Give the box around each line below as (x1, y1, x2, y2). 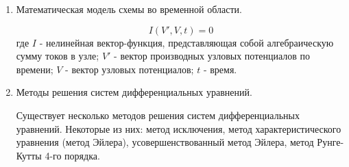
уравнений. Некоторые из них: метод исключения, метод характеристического (16, 121, 341, 136)
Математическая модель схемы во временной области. (16, 2, 242, 16)
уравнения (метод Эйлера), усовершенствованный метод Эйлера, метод (16, 135, 314, 149)
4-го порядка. (45, 148, 100, 162)
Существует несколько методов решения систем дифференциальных (16, 107, 300, 122)
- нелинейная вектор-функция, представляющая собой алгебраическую (39, 35, 334, 49)
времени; (16, 62, 53, 76)
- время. (203, 62, 237, 76)
